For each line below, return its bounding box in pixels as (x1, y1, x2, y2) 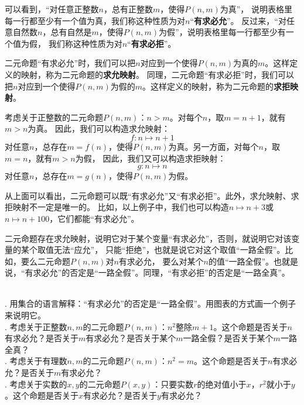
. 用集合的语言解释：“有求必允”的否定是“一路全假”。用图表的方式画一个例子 (5, 297, 296, 310)
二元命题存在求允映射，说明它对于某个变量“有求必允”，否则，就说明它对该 (5, 232, 292, 244)
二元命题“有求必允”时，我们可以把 (5, 57, 136, 69)
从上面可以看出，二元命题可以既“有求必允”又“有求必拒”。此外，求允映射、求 (5, 189, 299, 201)
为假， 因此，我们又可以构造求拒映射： (75, 152, 226, 164)
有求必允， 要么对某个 (118, 255, 204, 267)
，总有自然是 (42, 26, 92, 38)
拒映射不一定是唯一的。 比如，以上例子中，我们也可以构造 (5, 201, 229, 213)
